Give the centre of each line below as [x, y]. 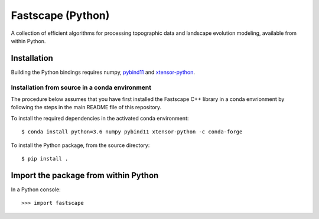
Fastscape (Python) [60, 15]
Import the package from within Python [85, 175]
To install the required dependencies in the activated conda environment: [100, 118]
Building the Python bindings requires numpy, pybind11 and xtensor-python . [103, 72]
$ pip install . [45, 158]
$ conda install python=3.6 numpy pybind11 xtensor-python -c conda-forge [132, 132]
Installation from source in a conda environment [81, 87]
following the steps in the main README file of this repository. [86, 107]
